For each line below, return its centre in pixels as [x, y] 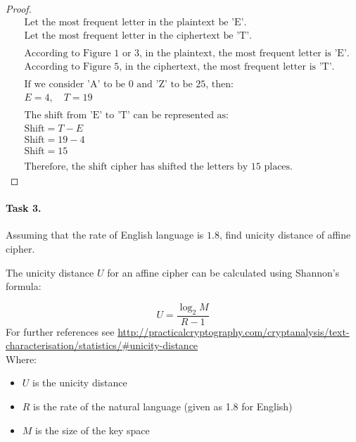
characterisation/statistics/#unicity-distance [102, 345]
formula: [24, 286]
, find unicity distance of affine [285, 235]
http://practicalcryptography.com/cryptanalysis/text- [234, 331]
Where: [21, 359]
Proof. [19, 8]
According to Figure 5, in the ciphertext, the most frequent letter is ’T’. [179, 67]
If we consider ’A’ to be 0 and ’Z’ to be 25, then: [129, 84]
